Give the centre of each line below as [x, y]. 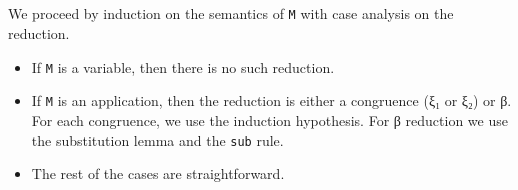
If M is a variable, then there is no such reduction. [183, 66]
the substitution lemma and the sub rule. [157, 139]
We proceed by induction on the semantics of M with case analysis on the [231, 13]
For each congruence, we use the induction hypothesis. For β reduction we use [269, 119]
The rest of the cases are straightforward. [158, 173]
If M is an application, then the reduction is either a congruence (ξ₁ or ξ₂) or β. [271, 100]
